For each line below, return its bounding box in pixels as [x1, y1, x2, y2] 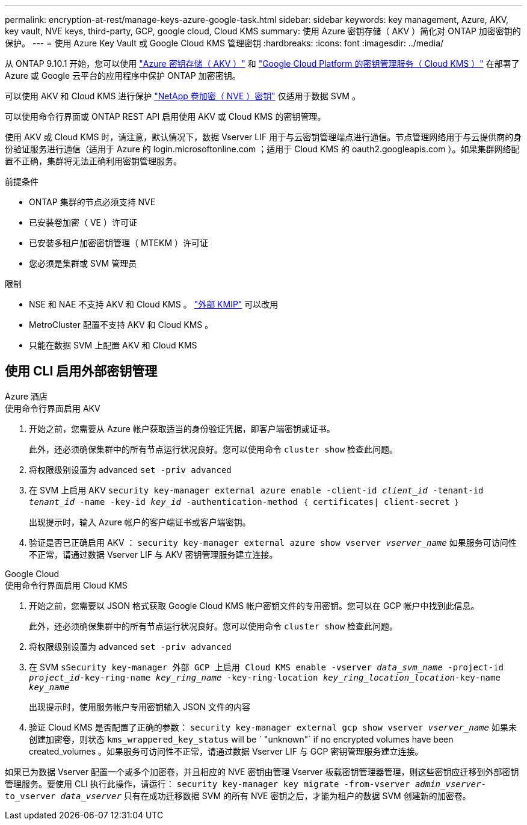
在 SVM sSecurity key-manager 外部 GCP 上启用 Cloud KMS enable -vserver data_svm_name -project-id [29, 661, 504, 672]
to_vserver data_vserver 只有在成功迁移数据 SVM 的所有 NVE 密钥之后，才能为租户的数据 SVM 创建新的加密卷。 [5, 790, 471, 801]
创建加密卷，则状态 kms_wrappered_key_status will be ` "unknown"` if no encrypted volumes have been [29, 734, 454, 744]
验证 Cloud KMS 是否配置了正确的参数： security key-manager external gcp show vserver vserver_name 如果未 [29, 721, 517, 732]
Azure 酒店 [5, 391, 48, 401]
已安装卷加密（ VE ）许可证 [29, 217, 137, 227]
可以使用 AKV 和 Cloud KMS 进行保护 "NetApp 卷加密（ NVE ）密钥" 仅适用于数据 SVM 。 [5, 91, 360, 101]
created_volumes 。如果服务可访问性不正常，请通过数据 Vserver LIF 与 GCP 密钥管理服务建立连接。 [29, 746, 424, 756]
